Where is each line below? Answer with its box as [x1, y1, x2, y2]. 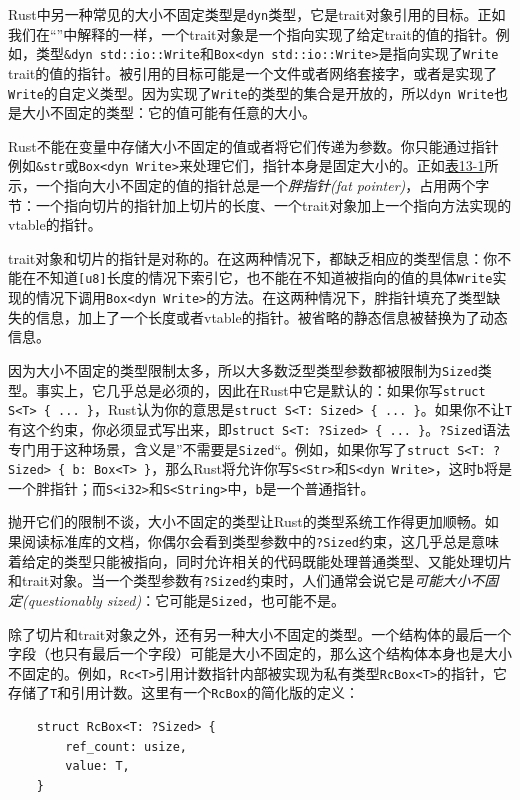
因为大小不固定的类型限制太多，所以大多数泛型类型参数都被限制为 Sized [8, 359, 478, 380]
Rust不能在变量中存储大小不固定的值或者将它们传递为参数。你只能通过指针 [8, 135, 499, 156]
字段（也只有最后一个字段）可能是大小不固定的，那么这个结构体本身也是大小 [8, 643, 512, 664]
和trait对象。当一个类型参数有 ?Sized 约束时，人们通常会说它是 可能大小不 [8, 570, 485, 591]
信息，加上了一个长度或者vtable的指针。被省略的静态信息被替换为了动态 [35, 306, 508, 327]
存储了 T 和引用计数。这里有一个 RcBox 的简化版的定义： [8, 682, 359, 703]
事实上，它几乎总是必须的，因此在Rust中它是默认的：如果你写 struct [35, 379, 486, 400]
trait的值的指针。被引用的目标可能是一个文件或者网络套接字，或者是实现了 [8, 62, 498, 83]
